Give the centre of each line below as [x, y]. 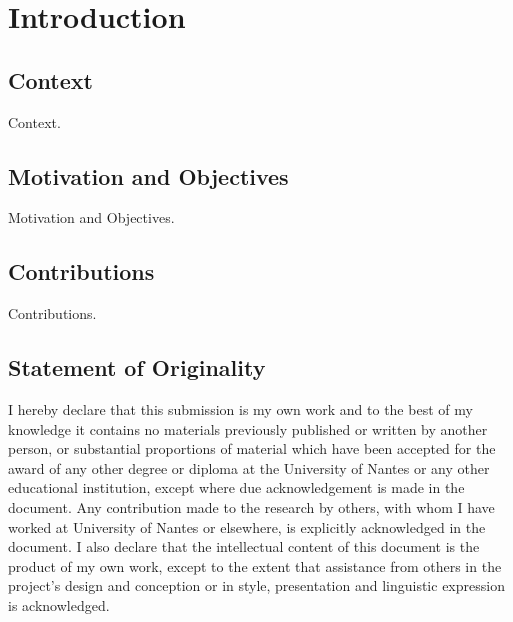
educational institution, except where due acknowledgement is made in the [236, 487]
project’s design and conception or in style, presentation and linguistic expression [256, 585]
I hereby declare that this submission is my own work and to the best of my [240, 408]
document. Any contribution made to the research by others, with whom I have [251, 506]
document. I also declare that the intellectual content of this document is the [244, 546]
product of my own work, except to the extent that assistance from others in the [255, 565]
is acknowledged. [59, 604]
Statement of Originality [137, 367]
